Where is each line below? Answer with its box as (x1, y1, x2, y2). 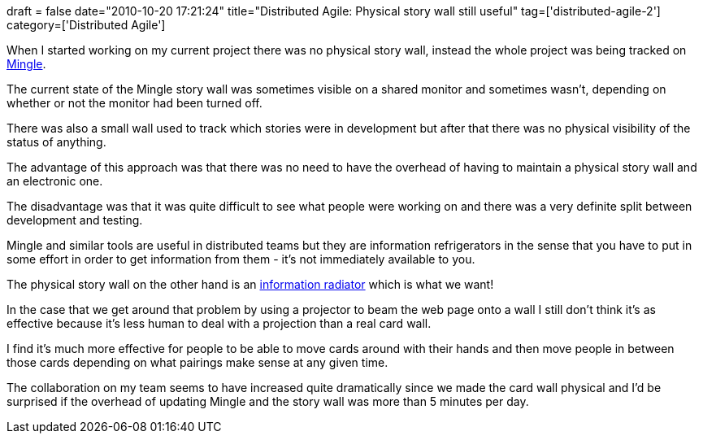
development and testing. (7, 213, 143, 227)
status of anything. (7, 135, 106, 149)
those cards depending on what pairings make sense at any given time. (7, 355, 388, 369)
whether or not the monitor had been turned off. (7, 96, 263, 110)
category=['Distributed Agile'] (7, 18, 166, 32)
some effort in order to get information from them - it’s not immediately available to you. (7, 252, 475, 266)
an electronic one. (7, 174, 103, 188)
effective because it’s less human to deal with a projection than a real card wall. (7, 316, 432, 330)
